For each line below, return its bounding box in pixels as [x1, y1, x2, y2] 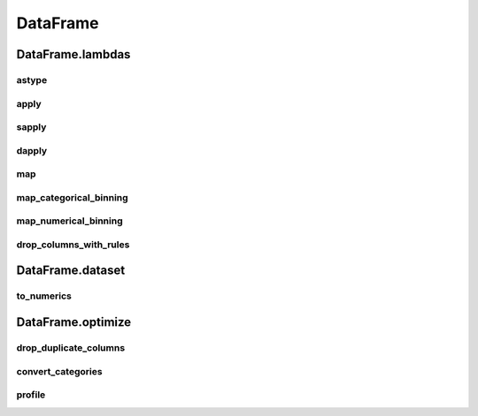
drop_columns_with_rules [16, 238, 130, 251]
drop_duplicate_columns [16, 342, 126, 354]
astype [16, 73, 48, 86]
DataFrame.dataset [16, 263, 126, 278]
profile [16, 389, 46, 401]
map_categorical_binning [16, 191, 128, 203]
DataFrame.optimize [16, 314, 132, 330]
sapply [16, 121, 47, 133]
